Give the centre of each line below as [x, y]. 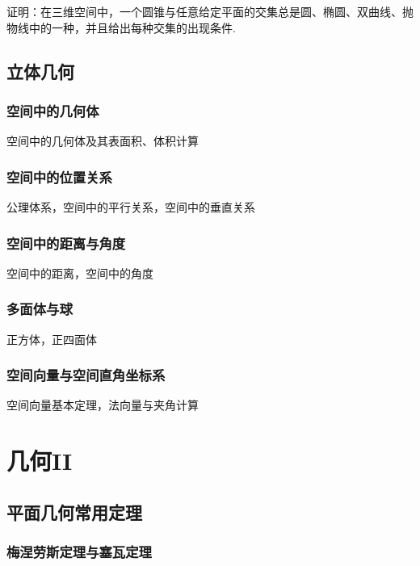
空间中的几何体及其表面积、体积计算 [103, 141]
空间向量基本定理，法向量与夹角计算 [103, 405]
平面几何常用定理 [74, 511]
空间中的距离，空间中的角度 [80, 273]
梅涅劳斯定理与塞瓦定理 [79, 552]
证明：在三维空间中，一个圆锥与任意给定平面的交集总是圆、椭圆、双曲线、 [204, 11]
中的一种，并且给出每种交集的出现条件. [132, 27]
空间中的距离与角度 [66, 243]
